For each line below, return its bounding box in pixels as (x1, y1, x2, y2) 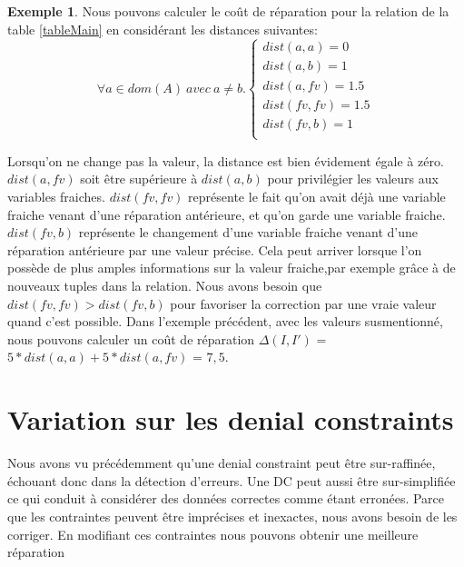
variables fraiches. (7, 187, 105, 206)
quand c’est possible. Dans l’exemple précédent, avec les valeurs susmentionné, (7, 312, 443, 331)
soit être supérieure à (80, 169, 198, 188)
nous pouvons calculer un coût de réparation (7, 329, 255, 348)
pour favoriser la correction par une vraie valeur (170, 293, 437, 313)
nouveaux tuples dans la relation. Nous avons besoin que (7, 276, 322, 295)
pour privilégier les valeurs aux (267, 169, 439, 188)
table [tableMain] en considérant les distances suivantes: (7, 19, 318, 38)
